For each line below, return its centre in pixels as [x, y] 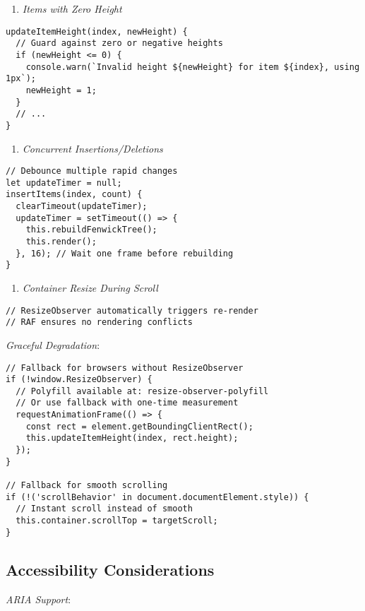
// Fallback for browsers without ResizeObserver [125, 368]
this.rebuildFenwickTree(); [91, 230]
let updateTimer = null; [64, 183]
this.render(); [61, 242]
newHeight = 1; [61, 90]
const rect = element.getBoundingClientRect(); [139, 426]
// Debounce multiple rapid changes [92, 171]
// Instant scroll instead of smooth [104, 509]
